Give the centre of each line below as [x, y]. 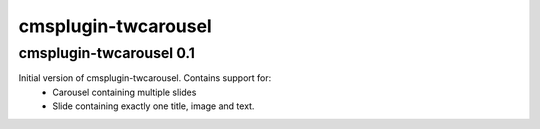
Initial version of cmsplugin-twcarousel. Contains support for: [145, 78]
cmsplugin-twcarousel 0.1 [106, 53]
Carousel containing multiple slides [124, 92]
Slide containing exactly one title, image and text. [153, 106]
